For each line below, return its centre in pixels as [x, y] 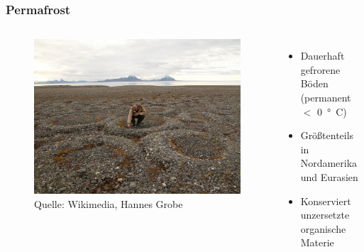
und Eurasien [329, 176]
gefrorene [320, 69]
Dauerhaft [322, 56]
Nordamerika [329, 163]
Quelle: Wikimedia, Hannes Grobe [109, 203]
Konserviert [326, 201]
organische [323, 228]
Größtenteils [327, 135]
